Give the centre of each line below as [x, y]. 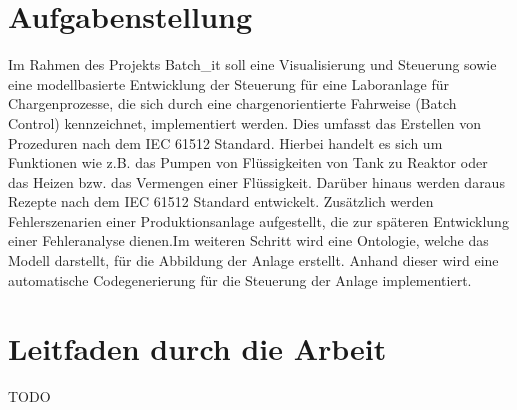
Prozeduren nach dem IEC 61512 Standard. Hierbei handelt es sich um [225, 142]
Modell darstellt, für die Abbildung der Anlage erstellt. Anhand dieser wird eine [253, 260]
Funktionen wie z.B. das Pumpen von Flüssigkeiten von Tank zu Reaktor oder [248, 162]
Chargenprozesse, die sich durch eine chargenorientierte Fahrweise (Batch [232, 103]
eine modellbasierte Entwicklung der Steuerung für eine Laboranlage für [228, 83]
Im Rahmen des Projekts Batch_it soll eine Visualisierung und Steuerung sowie [252, 64]
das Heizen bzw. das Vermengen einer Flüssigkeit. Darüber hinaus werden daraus [256, 181]
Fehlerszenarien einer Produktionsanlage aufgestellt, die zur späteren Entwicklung [258, 220]
